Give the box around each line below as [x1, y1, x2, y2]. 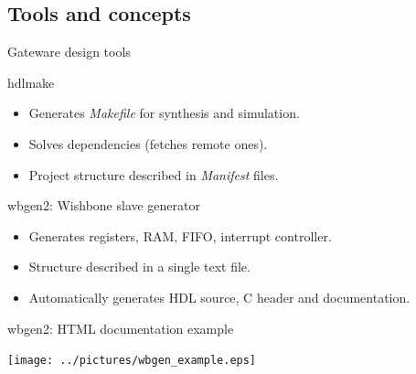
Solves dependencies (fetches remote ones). [28, 134, 268, 153]
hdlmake [7, 72, 55, 91]
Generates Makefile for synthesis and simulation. [28, 103, 300, 123]
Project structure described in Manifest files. [28, 165, 279, 184]
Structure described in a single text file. [28, 257, 251, 276]
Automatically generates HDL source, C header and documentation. [28, 287, 411, 306]
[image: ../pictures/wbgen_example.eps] [7, 354, 257, 368]
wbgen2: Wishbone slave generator [7, 196, 201, 215]
